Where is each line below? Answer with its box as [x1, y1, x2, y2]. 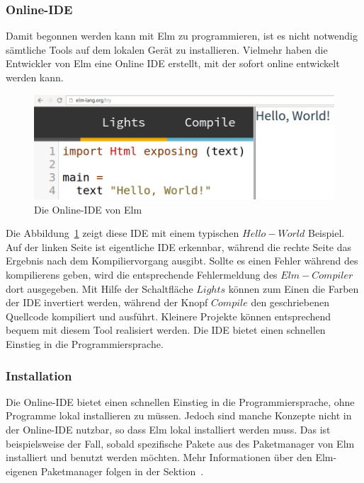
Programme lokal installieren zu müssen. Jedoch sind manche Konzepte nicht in [6, 408, 352, 423]
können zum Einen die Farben [228, 281, 359, 296]
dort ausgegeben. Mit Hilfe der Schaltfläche [6, 281, 193, 296]
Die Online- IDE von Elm [34, 202, 142, 216]
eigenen [6, 463, 38, 478]
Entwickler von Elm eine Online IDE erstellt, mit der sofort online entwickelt [6, 56, 340, 71]
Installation [6, 366, 72, 384]
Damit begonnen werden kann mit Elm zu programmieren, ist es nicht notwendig [6, 28, 358, 43]
